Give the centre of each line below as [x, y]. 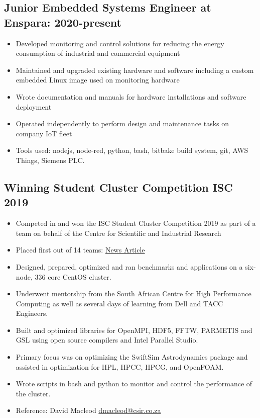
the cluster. [33, 393]
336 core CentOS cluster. [73, 276]
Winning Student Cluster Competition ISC [118, 187]
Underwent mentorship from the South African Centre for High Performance [134, 294]
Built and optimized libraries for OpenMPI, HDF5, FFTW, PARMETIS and [134, 330]
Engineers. [32, 313]
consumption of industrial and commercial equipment [98, 53]
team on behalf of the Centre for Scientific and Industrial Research [118, 233]
